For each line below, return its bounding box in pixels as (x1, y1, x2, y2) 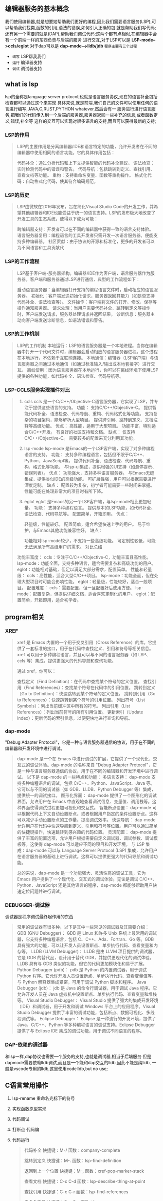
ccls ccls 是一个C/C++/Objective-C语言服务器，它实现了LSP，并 (24, 399, 154, 405)
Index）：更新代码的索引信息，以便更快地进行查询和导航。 (17, 715, 133, 721)
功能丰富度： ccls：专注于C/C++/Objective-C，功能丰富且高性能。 (17, 554, 151, 560)
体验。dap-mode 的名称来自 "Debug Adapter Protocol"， (38, 762, 153, 768)
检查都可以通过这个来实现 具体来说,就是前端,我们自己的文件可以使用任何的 (5, 100, 154, 106)
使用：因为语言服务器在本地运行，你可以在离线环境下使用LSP (35, 367, 159, 373)
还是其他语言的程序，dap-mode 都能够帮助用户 (58, 882, 153, 888)
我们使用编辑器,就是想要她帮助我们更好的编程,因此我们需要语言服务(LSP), (5, 19, 152, 24)
